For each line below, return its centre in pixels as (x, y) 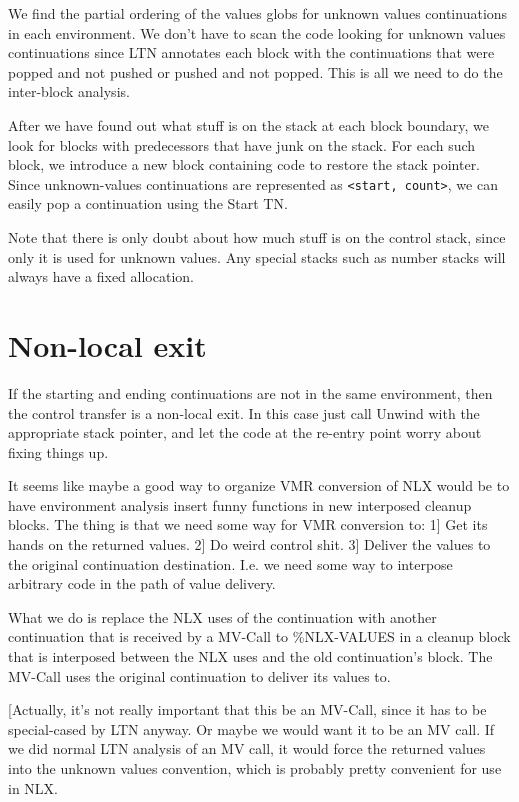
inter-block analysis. (69, 91)
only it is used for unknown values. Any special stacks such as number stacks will (257, 256)
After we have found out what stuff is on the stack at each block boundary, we (248, 124)
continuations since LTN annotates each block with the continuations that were (251, 52)
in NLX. (33, 787)
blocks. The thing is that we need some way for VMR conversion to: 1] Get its (248, 524)
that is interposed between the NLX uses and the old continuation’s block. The (250, 656)
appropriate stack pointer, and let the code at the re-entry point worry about (245, 432)
